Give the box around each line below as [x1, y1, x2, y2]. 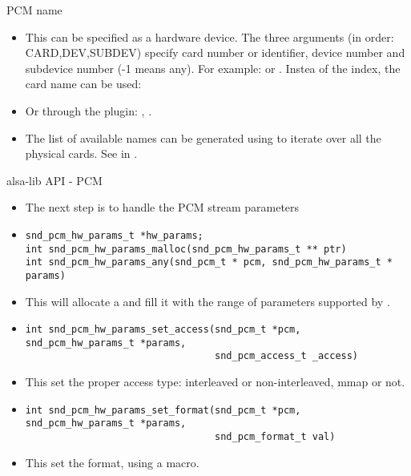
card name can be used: [25, 75, 142, 92]
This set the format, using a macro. [25, 454, 199, 470]
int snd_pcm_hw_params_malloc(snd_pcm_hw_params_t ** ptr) [25, 243, 347, 255]
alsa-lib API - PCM [6, 171, 103, 188]
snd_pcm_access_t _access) [215, 350, 359, 362]
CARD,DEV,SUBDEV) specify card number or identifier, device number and [25, 44, 405, 61]
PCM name [6, 2, 62, 18]
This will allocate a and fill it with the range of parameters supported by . [25, 292, 390, 309]
